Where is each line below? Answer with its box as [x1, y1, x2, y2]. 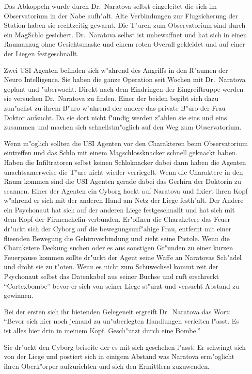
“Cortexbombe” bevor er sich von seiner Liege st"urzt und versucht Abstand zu [4, 280, 239, 291]
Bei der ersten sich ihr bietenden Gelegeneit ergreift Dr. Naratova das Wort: [4, 306, 231, 316]
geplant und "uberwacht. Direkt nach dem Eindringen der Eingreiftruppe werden [4, 83, 244, 94]
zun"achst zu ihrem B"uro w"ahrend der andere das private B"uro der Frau [4, 102, 226, 113]
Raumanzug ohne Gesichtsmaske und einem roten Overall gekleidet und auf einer [4, 39, 245, 49]
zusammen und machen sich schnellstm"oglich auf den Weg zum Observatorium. [4, 122, 242, 132]
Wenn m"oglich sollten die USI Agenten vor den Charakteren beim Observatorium [4, 138, 248, 148]
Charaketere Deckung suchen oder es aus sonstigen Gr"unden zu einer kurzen [4, 243, 233, 253]
